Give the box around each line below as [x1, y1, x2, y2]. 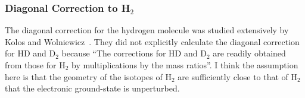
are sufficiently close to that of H [178, 70, 298, 83]
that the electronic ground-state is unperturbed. [5, 82, 180, 94]
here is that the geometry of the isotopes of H [5, 70, 172, 83]
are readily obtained [213, 47, 286, 59]
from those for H [5, 59, 66, 71]
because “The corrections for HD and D [61, 47, 207, 59]
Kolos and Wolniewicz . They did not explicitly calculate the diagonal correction [5, 35, 300, 48]
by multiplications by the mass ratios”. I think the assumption [71, 59, 298, 71]
